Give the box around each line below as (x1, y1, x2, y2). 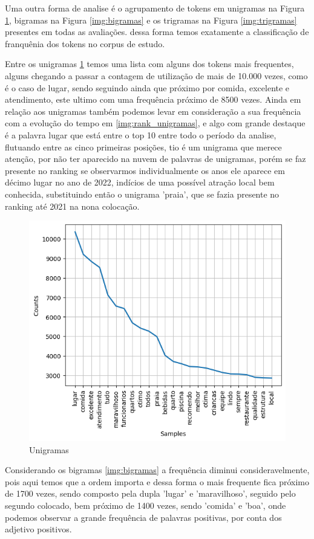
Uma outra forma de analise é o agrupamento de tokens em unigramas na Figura (5, 2, 305, 14)
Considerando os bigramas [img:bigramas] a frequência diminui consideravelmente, (5, 463, 310, 476)
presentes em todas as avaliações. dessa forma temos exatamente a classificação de (5, 25, 309, 38)
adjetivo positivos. (5, 523, 72, 535)
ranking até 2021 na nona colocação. (5, 199, 140, 212)
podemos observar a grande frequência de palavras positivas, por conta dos (5, 511, 282, 523)
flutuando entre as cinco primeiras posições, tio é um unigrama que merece (5, 140, 282, 153)
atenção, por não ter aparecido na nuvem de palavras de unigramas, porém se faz (5, 152, 306, 165)
